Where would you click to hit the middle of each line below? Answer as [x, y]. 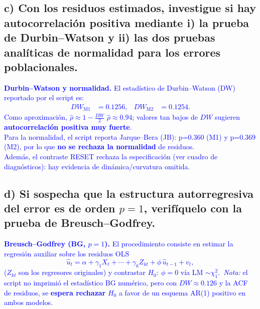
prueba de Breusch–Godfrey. [80, 223]
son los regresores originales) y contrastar [82, 272]
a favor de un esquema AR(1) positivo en [182, 292]
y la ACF [233, 283]
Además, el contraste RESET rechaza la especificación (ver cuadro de [111, 157]
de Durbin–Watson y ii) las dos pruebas [110, 37]
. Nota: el [233, 272]
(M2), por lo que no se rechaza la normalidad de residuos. [99, 146]
